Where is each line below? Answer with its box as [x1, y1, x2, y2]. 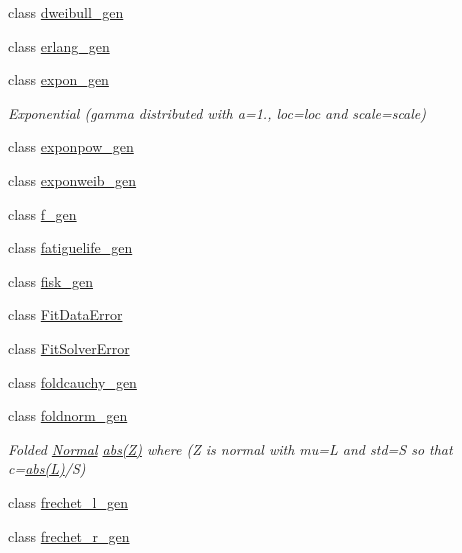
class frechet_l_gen [8, 491, 128, 512]
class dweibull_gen [8, 2, 124, 22]
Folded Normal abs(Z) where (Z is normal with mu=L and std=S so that [8, 438, 453, 459]
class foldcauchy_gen [8, 371, 137, 392]
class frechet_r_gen [8, 525, 130, 546]
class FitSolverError [8, 337, 130, 358]
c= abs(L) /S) [8, 458, 86, 479]
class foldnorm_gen [8, 405, 128, 426]
